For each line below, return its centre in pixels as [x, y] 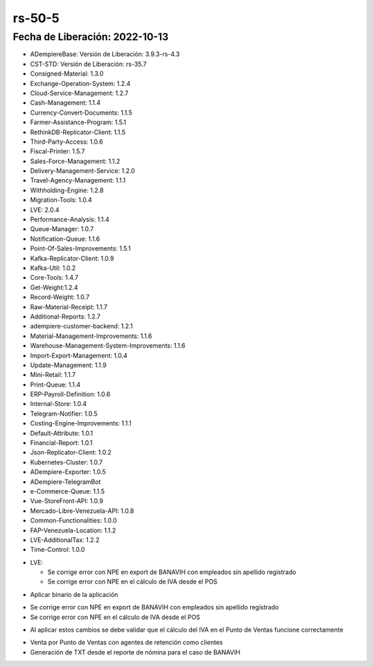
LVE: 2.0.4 [45, 210]
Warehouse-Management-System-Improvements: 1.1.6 [108, 346]
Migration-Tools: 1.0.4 [61, 200]
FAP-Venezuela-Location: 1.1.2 [73, 530]
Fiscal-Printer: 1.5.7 [57, 151]
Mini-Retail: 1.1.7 [53, 375]
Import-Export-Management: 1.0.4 [79, 355]
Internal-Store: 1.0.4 [59, 404]
